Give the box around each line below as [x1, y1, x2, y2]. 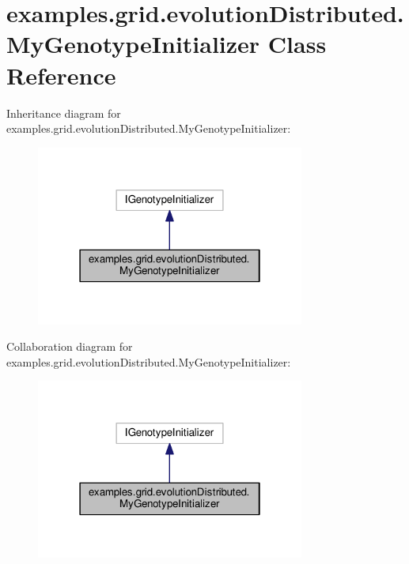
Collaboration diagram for [6, 338, 133, 355]
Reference [6, 58, 116, 91]
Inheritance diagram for [6, 104, 121, 121]
